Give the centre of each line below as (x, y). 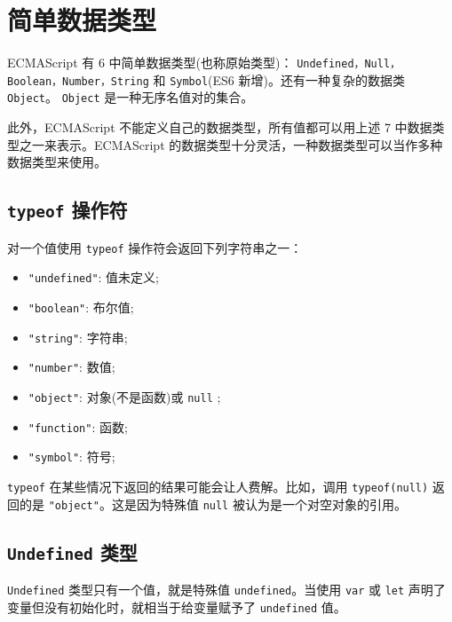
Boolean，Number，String (78, 81)
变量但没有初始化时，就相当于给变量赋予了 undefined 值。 (177, 606)
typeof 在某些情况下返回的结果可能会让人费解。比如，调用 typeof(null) (218, 486)
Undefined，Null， (349, 64)
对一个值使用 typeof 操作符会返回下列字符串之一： (155, 247)
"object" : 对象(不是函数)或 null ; (124, 396)
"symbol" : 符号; (71, 457)
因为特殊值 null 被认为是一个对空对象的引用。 (271, 504)
